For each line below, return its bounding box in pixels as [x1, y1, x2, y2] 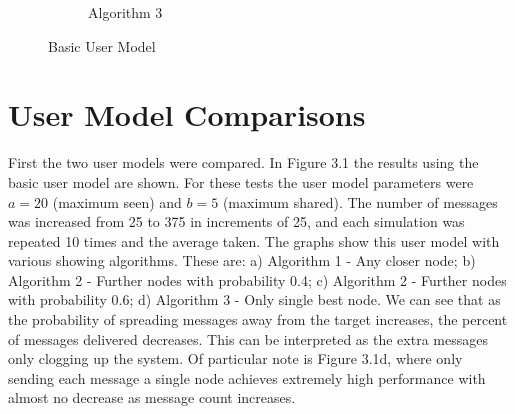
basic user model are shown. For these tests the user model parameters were [8, 171, 474, 192]
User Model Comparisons [8, 94, 366, 135]
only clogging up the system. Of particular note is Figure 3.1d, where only [8, 348, 463, 369]
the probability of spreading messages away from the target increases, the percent [8, 309, 508, 330]
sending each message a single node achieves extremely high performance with [8, 367, 486, 388]
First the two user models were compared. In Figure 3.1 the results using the [8, 152, 479, 173]
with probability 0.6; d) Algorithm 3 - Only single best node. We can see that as [8, 289, 501, 310]
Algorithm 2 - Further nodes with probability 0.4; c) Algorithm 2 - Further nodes [8, 269, 507, 290]
